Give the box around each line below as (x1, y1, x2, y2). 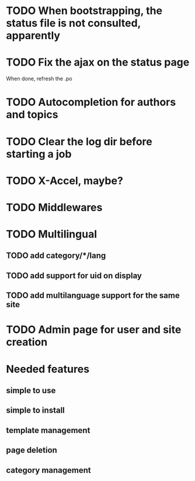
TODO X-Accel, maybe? (6, 174, 124, 187)
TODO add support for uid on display (6, 270, 142, 280)
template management (6, 425, 90, 435)
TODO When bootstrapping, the (6, 4, 162, 18)
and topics (6, 108, 58, 121)
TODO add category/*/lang (6, 250, 106, 261)
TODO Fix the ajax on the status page (6, 56, 190, 69)
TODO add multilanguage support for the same (6, 291, 180, 301)
